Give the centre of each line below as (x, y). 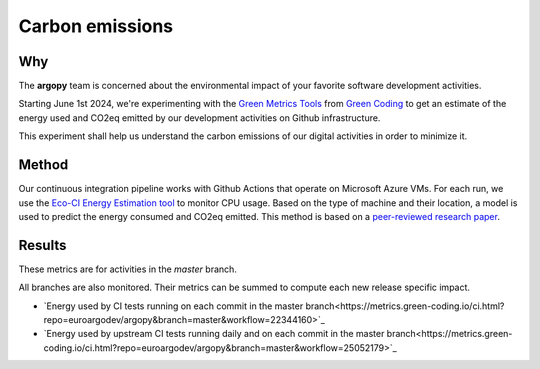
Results (42, 245)
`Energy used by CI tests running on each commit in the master (173, 306)
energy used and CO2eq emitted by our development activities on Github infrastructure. (199, 117)
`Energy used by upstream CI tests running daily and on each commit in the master (214, 334)
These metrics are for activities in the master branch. (127, 269)
